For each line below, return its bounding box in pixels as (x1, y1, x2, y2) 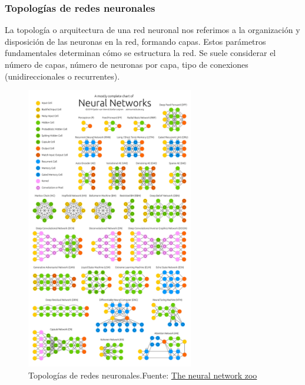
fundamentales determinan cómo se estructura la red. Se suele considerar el (5, 47, 276, 59)
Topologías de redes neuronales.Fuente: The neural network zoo (28, 368, 257, 381)
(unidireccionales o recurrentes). (5, 70, 120, 82)
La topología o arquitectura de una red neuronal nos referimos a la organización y (5, 24, 300, 36)
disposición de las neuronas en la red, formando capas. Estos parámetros (5, 35, 266, 47)
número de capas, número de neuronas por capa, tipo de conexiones (5, 58, 248, 70)
